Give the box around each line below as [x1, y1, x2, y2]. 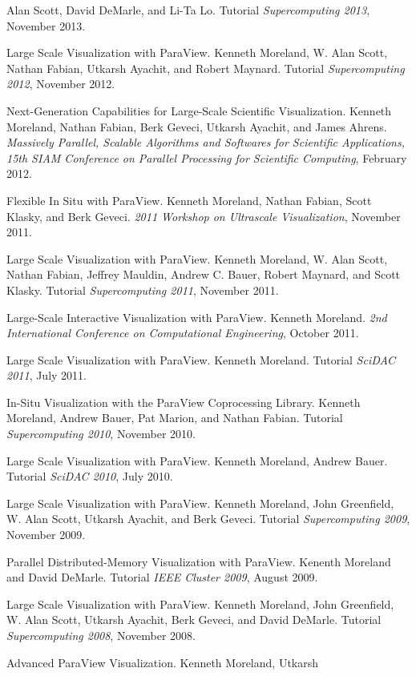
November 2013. [6, 17, 86, 34]
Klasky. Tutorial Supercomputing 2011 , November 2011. [6, 281, 279, 298]
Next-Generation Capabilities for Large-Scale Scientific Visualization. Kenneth [6, 102, 392, 119]
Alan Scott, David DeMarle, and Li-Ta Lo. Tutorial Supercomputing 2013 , [6, 2, 370, 18]
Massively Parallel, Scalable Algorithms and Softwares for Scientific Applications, [6, 134, 405, 151]
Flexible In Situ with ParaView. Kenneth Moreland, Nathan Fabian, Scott [6, 191, 372, 208]
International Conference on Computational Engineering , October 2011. [6, 324, 359, 341]
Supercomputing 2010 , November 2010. [6, 425, 196, 442]
